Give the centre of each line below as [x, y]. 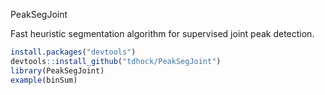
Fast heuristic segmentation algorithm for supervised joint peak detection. [162, 33]
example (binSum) [44, 80]
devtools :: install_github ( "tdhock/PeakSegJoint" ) [116, 61]
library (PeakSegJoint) [57, 70]
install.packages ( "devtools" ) [73, 52]
